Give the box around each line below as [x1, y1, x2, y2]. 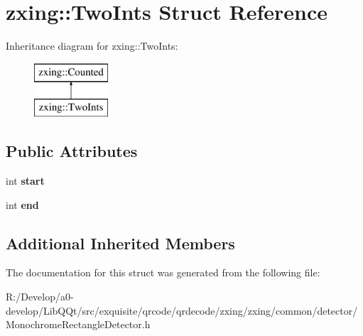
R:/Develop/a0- [6, 289, 74, 304]
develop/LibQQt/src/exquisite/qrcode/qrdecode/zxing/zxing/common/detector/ [6, 303, 358, 318]
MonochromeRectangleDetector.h [6, 317, 151, 332]
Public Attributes [6, 140, 138, 162]
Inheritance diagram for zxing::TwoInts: [6, 38, 178, 53]
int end [6, 197, 39, 212]
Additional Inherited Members [6, 232, 235, 254]
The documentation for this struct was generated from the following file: [6, 265, 320, 280]
